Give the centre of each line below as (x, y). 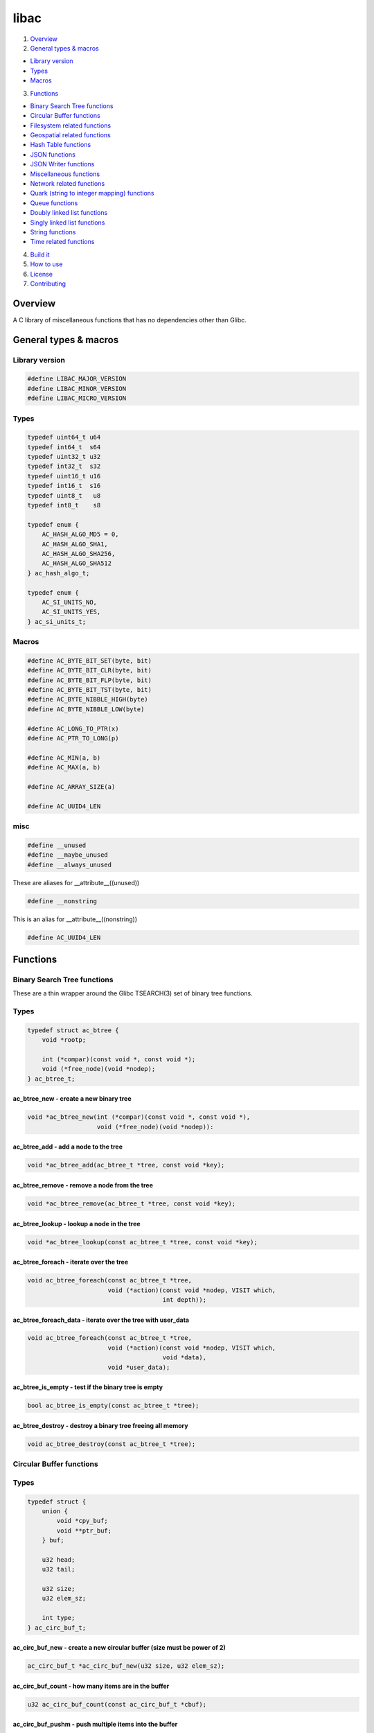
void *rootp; (64, 1040)
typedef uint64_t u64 (64, 437)
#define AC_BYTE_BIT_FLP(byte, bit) (90, 680)
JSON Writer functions (62, 164)
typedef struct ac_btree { (73, 1030)
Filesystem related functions (70, 125)
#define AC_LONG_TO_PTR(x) (73, 729)
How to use (46, 264)
